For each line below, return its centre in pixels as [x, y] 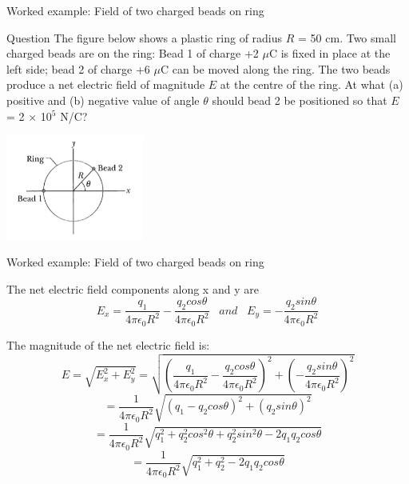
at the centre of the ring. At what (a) [312, 84]
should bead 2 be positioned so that [300, 100]
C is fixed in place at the [330, 53]
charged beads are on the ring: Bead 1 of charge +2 [133, 53]
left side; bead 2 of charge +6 [78, 68]
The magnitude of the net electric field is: [108, 344]
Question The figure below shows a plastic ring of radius [145, 37]
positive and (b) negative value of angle [103, 100]
